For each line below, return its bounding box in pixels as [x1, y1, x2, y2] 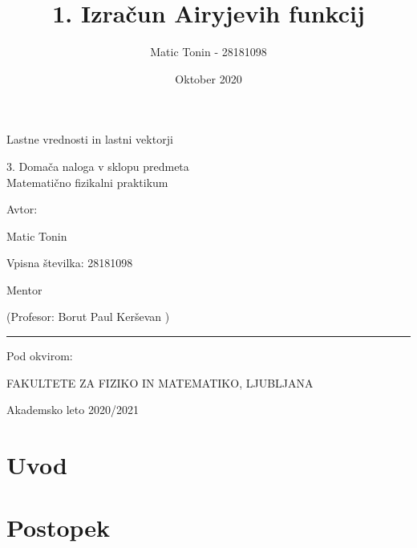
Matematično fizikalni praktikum [6, 173, 168, 190]
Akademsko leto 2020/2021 [6, 401, 139, 418]
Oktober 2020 [175, 70, 242, 87]
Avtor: [6, 201, 38, 217]
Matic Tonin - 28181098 [150, 43, 267, 60]
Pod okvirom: [6, 347, 73, 364]
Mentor [6, 281, 43, 298]
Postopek [6, 511, 111, 544]
